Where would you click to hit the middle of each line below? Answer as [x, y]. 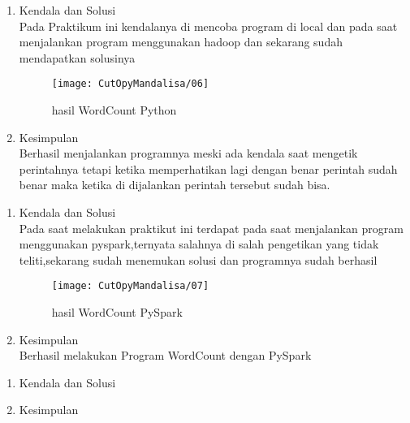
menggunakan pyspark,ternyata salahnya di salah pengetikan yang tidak [199, 244]
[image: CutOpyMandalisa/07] [130, 286]
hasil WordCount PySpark [117, 312]
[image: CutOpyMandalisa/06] [130, 84]
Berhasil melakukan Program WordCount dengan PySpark [165, 355]
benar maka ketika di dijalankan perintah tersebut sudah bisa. [175, 185]
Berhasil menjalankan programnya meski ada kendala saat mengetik [188, 153]
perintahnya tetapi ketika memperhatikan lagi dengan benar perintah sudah [208, 168]
